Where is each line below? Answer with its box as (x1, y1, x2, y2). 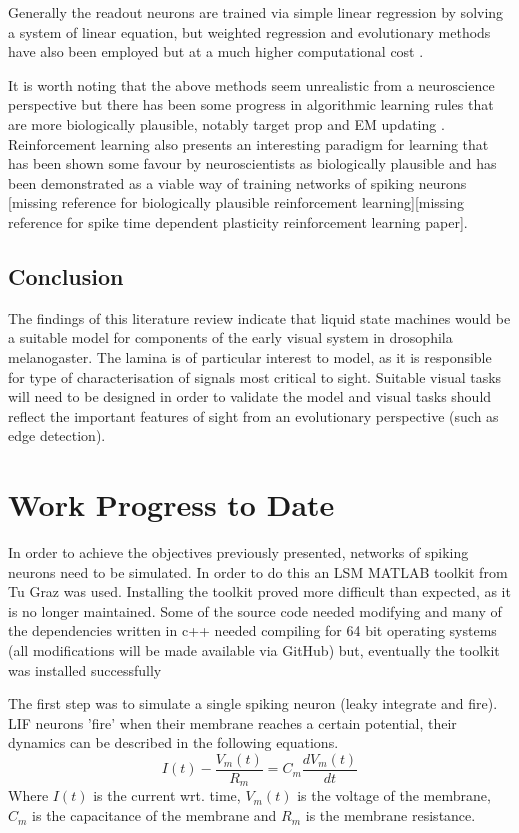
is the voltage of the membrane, (297, 785, 491, 806)
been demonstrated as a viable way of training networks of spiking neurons (8, 172, 467, 193)
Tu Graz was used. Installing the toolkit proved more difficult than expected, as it (8, 581, 511, 602)
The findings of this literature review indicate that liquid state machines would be (8, 307, 511, 328)
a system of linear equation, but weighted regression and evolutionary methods (8, 21, 491, 42)
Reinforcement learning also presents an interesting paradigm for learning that (8, 133, 489, 154)
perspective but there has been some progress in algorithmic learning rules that (8, 94, 494, 115)
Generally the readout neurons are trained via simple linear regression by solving (8, 2, 504, 22)
